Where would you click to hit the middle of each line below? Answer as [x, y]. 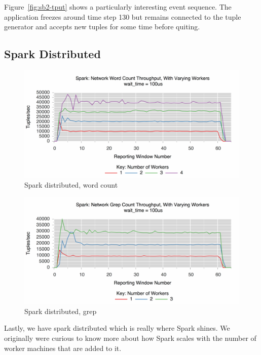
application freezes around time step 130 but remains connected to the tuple [123, 16]
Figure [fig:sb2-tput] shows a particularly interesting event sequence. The [118, 7]
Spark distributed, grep [61, 311]
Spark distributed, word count [71, 184]
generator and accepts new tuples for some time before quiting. [102, 27]
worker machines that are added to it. [63, 348]
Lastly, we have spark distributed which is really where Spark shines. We [117, 328]
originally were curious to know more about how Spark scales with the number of [130, 338]
